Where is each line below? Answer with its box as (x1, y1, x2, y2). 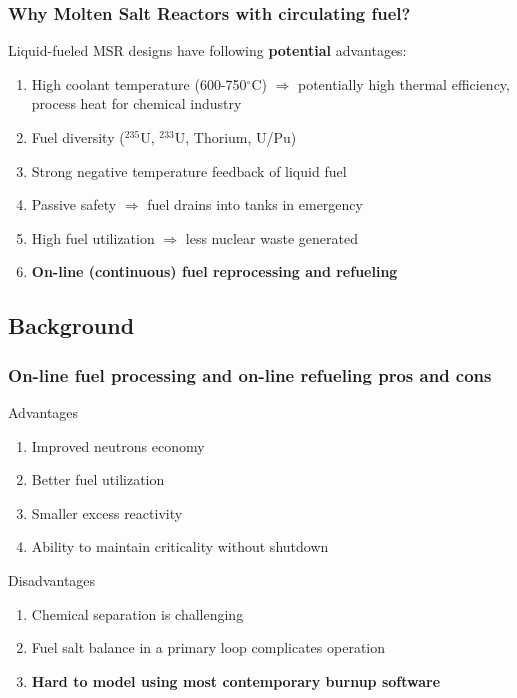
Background (8, 310, 135, 341)
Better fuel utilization (31, 469, 165, 490)
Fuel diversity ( (31, 127, 125, 147)
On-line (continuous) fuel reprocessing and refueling (31, 261, 398, 282)
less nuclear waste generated (185, 227, 358, 248)
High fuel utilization (31, 227, 155, 248)
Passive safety (31, 194, 117, 215)
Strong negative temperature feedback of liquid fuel (31, 160, 347, 181)
